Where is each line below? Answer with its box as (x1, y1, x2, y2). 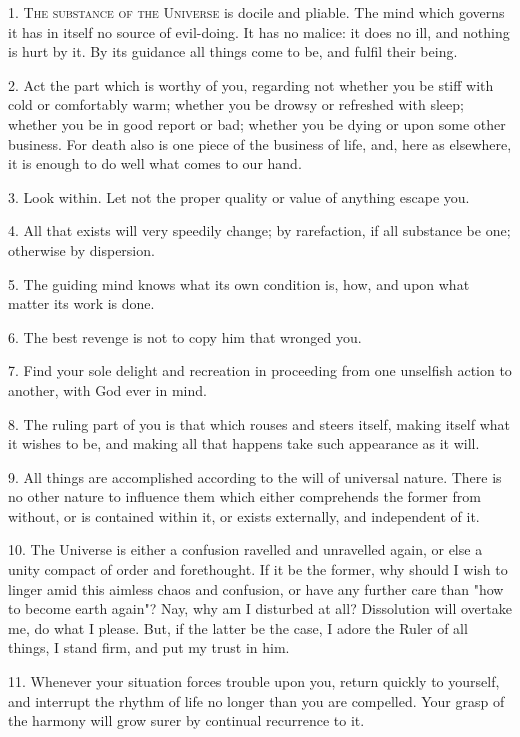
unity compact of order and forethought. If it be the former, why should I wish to (8, 559, 508, 580)
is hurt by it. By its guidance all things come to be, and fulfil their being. (8, 41, 458, 62)
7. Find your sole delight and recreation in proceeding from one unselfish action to (8, 360, 512, 381)
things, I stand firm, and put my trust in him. (8, 637, 290, 658)
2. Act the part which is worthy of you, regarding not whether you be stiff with (8, 74, 494, 95)
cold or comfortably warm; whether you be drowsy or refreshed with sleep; (8, 94, 464, 115)
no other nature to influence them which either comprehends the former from (8, 486, 481, 507)
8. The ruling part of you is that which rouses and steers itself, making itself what (8, 413, 510, 434)
